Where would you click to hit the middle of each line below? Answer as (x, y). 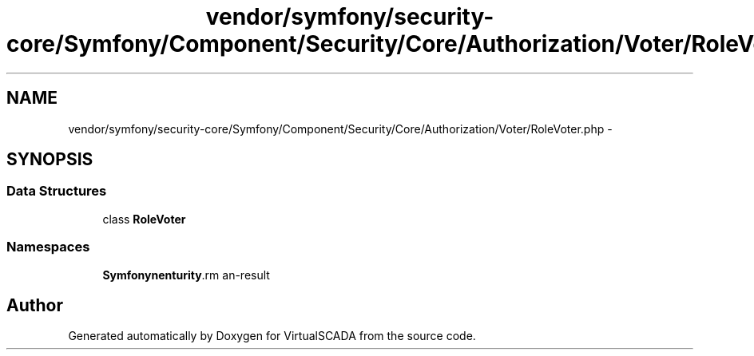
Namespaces (48, 247)
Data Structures (57, 191)
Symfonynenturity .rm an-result (186, 275)
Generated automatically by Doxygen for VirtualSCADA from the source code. (272, 336)
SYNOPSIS (50, 160)
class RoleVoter (144, 219)
